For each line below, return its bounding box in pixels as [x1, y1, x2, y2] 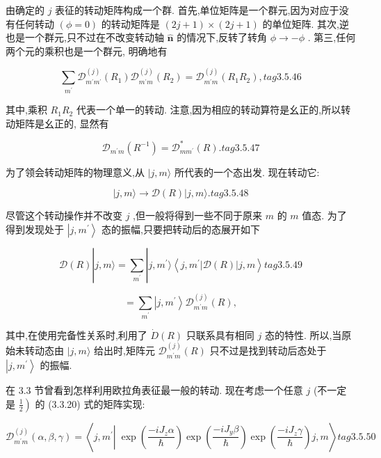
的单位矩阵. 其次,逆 [262, 16, 349, 31]
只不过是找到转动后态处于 [209, 343, 327, 358]
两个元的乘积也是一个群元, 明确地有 [6, 43, 168, 58]
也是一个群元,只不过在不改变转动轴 [6, 30, 164, 45]
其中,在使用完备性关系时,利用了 [6, 327, 147, 342]
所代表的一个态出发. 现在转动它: [174, 164, 320, 179]
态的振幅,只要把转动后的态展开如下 [102, 221, 260, 236]
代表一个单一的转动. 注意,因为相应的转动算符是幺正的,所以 [76, 102, 341, 117]
